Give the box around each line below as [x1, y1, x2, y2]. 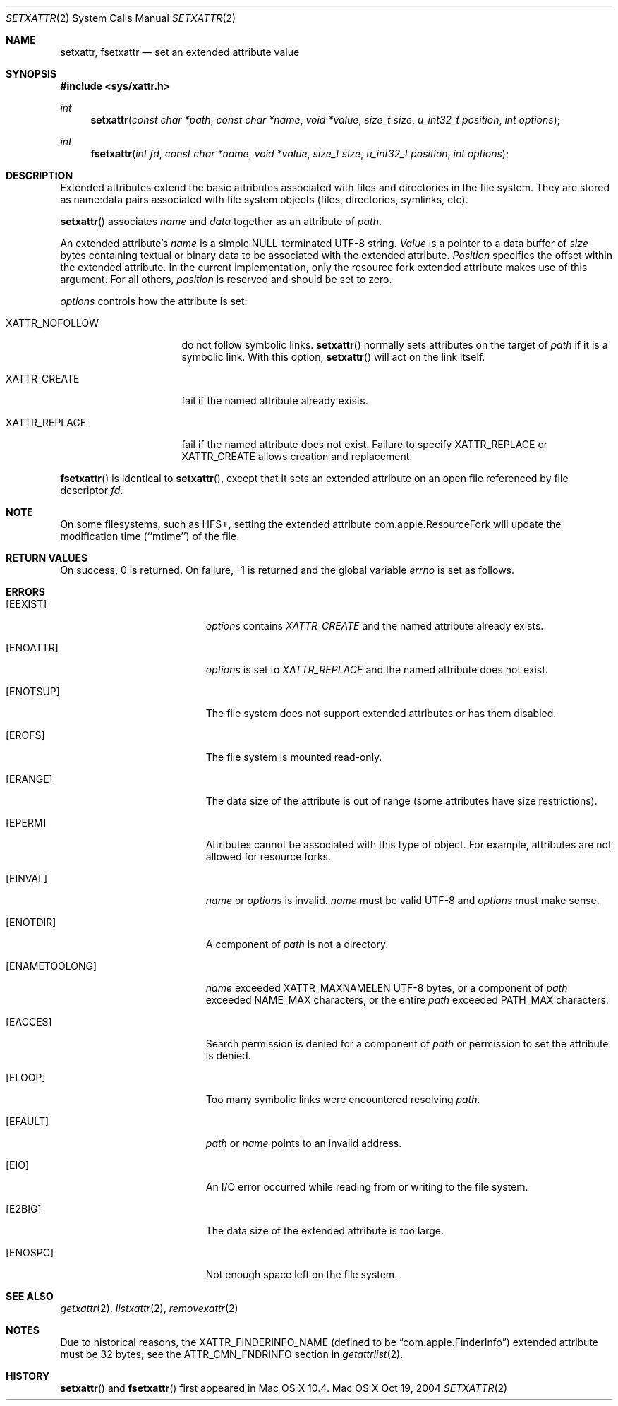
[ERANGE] [6, 773, 53, 785]
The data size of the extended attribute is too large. [205, 1225, 444, 1237]
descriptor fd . [60, 484, 123, 496]
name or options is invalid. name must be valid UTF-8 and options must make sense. [205, 894, 600, 906]
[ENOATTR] [6, 642, 59, 654]
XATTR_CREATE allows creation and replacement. [181, 450, 413, 462]
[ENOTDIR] [6, 916, 56, 928]
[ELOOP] [6, 1071, 46, 1083]
